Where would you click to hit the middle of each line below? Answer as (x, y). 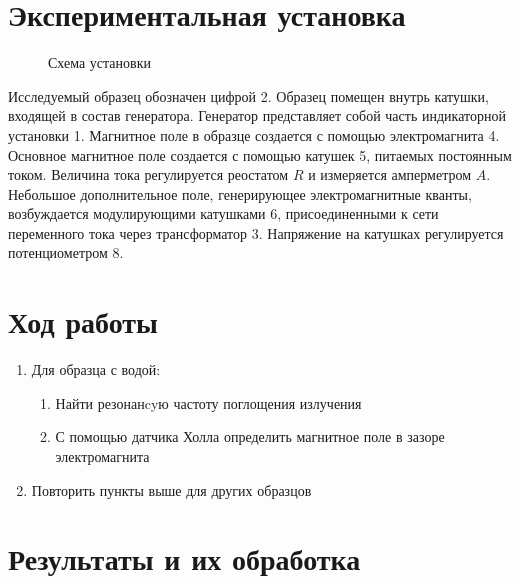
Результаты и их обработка (184, 558)
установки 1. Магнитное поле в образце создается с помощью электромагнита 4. (254, 134)
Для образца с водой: (96, 369)
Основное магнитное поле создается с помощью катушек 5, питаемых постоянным (260, 154)
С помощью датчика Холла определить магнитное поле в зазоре (250, 436)
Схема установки (99, 62)
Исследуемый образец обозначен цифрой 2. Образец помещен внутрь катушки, (248, 95)
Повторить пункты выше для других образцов (171, 489)
